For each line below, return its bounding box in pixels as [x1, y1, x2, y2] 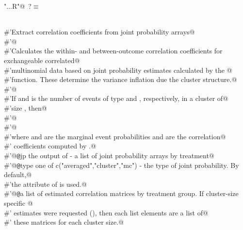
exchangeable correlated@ [4, 55, 80, 65]
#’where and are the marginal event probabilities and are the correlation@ [4, 131, 226, 141]
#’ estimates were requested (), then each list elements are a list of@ [4, 207, 208, 217]
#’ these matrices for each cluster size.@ [4, 217, 124, 227]
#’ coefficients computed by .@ [4, 141, 96, 151]
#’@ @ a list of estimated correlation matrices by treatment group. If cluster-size [4, 188, 239, 198]
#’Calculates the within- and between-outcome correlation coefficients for [4, 46, 223, 56]
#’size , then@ [4, 102, 47, 113]
